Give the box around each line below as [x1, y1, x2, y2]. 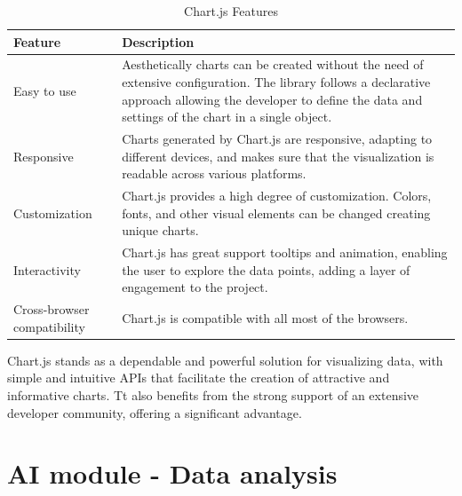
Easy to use [13, 81, 76, 99]
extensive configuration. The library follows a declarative [122, 73, 431, 91]
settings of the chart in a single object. [122, 107, 332, 126]
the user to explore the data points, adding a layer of [122, 260, 410, 279]
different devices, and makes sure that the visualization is [122, 146, 434, 165]
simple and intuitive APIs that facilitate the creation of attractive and [7, 368, 390, 387]
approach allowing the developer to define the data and [122, 90, 423, 108]
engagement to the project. [122, 278, 268, 296]
